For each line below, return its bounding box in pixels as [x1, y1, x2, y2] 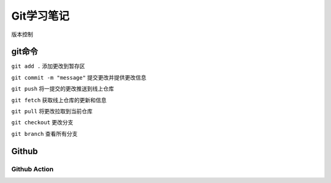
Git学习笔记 [11, 9, 70, 23]
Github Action [11, 165, 54, 173]
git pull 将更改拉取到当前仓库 [11, 108, 93, 115]
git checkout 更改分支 [11, 119, 74, 126]
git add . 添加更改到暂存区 [11, 62, 85, 70]
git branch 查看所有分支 [11, 130, 78, 137]
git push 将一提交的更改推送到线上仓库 [11, 85, 115, 92]
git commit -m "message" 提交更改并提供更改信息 [11, 73, 146, 81]
